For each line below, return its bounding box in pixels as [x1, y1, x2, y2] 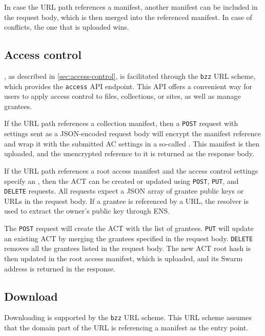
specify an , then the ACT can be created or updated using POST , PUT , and [4, 175, 239, 186]
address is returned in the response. [4, 263, 116, 274]
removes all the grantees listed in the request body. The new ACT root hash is [4, 243, 251, 254]
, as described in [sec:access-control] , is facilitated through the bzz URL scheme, [4, 70, 256, 81]
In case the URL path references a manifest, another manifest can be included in [4, 2, 258, 12]
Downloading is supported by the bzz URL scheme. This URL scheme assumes [4, 312, 252, 323]
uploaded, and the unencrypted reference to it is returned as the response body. [4, 148, 254, 159]
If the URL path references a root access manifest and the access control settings [4, 165, 258, 176]
